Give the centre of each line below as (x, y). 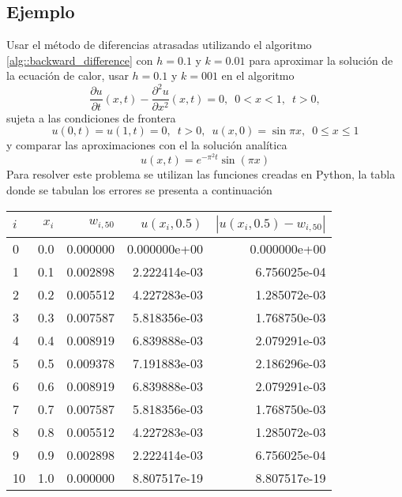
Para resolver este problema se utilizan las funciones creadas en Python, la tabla (201, 174)
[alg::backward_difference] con (80, 60)
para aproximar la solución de (321, 60)
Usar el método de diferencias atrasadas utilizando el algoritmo (159, 45)
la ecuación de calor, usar (68, 75)
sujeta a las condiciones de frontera (91, 117)
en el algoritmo (258, 75)
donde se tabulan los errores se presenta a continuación (139, 189)
